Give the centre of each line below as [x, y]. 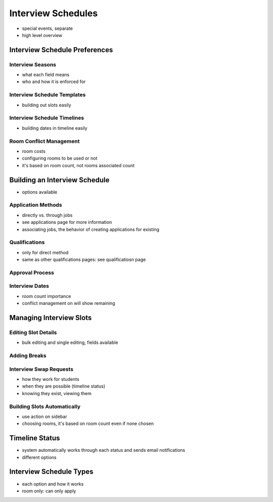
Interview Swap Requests [41, 369]
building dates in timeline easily [55, 128]
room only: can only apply [49, 491]
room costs [34, 151]
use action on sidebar [45, 416]
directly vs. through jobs [47, 215]
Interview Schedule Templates [48, 95]
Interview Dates [29, 286]
